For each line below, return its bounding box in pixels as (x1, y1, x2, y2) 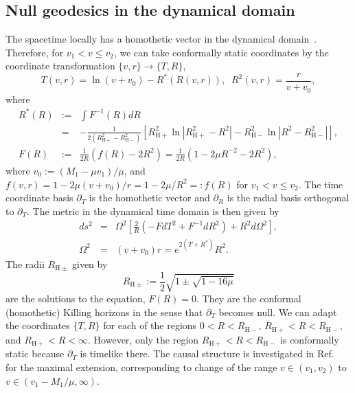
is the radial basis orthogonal (227, 190, 350, 205)
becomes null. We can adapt (218, 304, 337, 319)
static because (5, 346, 65, 361)
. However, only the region (88, 332, 199, 346)
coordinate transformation (5, 58, 115, 73)
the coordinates (5, 318, 70, 333)
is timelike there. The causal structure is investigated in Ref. (80, 346, 334, 361)
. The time (298, 177, 343, 191)
